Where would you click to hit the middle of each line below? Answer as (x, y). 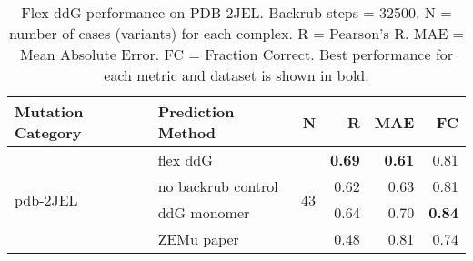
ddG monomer (204, 212)
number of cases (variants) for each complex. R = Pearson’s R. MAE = (236, 33)
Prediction (196, 111)
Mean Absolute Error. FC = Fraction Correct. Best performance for (236, 54)
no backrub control (218, 186)
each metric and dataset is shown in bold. (236, 75)
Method (186, 132)
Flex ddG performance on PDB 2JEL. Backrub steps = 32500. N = (236, 12)
